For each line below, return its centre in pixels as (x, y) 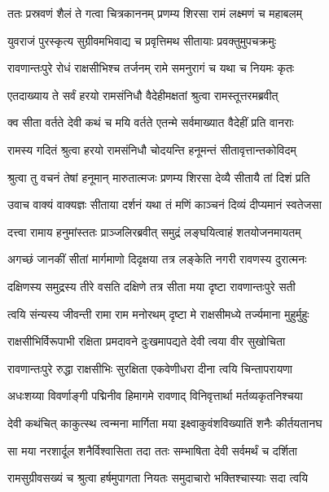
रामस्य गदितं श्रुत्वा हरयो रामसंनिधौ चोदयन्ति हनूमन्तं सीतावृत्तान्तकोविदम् (152, 149)
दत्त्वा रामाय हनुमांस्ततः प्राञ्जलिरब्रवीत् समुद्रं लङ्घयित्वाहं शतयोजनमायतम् (154, 231)
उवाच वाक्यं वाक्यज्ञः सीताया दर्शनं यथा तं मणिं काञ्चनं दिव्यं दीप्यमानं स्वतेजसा (164, 205)
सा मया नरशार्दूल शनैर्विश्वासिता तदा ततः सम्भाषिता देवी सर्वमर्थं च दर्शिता (153, 450)
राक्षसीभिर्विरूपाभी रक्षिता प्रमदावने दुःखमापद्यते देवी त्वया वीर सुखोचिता (147, 341)
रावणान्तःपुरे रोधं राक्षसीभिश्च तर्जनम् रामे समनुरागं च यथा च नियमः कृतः (151, 68)
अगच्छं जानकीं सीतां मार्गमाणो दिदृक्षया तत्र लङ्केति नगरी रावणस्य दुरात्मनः (157, 259)
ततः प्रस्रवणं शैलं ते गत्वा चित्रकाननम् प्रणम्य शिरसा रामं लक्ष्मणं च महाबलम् (155, 13)
